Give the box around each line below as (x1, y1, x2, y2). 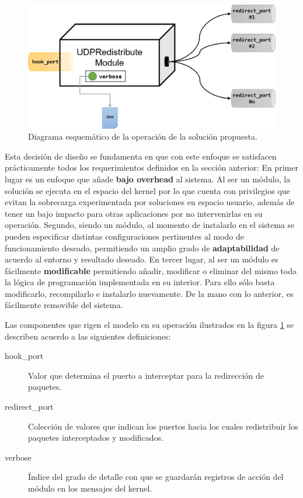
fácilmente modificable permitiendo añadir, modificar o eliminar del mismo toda (5, 264, 297, 276)
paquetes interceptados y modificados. (28, 431, 164, 444)
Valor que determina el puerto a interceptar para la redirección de (28, 369, 264, 381)
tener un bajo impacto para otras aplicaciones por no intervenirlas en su (5, 207, 263, 219)
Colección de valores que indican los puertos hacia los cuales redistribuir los (28, 420, 298, 432)
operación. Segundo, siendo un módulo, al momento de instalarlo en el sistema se (5, 219, 295, 231)
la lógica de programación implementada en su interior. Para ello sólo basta (5, 276, 275, 288)
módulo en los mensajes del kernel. (28, 482, 152, 494)
